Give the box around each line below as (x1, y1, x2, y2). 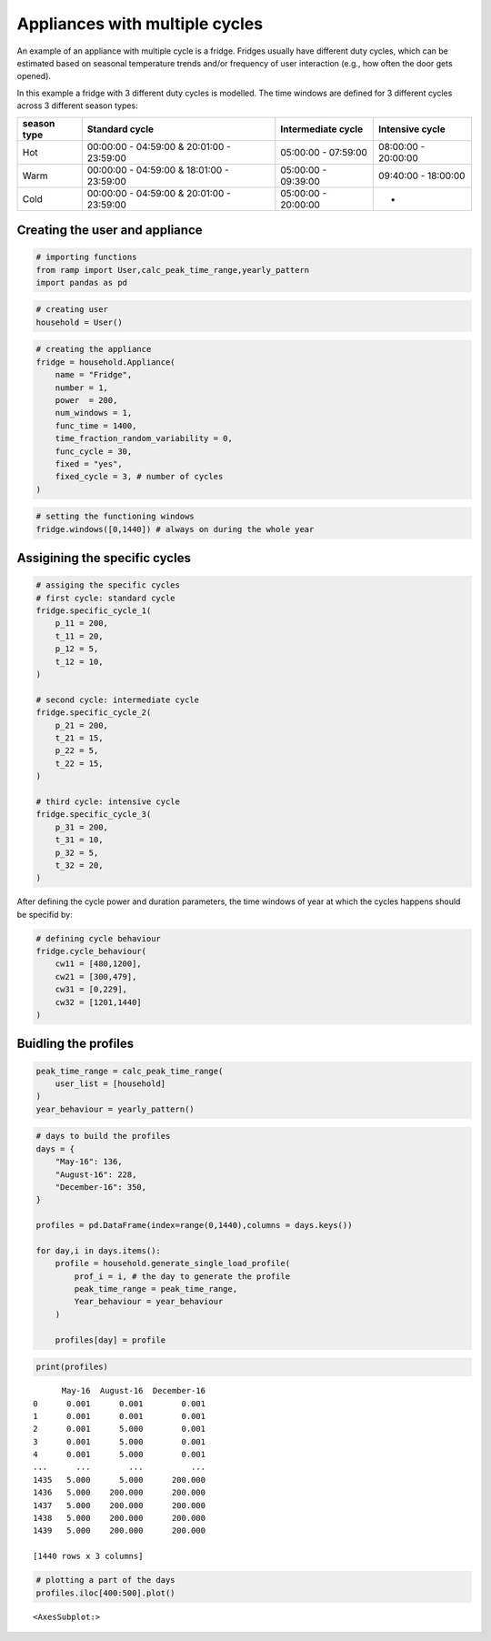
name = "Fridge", (55, 369, 133, 380)
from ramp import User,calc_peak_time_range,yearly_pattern (35, 265, 310, 275)
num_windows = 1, (55, 408, 133, 418)
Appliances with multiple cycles (16, 14, 264, 34)
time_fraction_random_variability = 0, (55, 433, 234, 444)
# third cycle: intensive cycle (35, 796, 181, 807)
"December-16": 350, (55, 1182, 147, 1192)
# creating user (35, 305, 109, 315)
